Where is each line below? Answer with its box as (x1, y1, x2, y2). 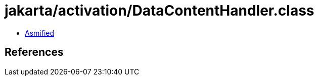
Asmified (25, 28, 55, 37)
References (5, 46, 64, 59)
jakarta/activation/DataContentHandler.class (5, 2, 314, 19)
